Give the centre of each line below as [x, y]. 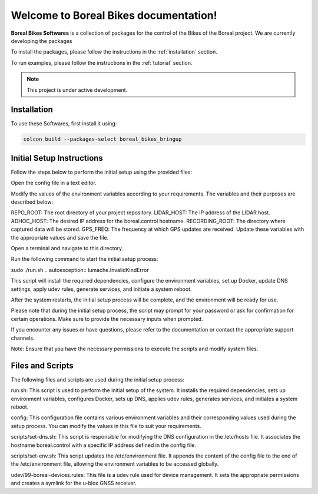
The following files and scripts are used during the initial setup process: [98, 379]
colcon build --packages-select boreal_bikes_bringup [102, 139]
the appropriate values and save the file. [60, 237]
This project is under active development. [77, 90]
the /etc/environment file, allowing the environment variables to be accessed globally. [115, 464]
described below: [32, 202]
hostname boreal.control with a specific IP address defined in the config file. [104, 445]
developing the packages [42, 41]
